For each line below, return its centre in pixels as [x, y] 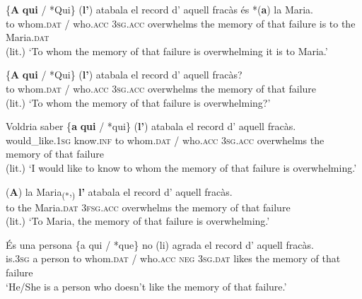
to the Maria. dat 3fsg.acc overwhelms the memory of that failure [148, 207]
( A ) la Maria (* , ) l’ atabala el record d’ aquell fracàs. [119, 192]
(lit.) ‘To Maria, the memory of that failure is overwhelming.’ [138, 221]
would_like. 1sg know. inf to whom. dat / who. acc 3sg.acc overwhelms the [165, 140]
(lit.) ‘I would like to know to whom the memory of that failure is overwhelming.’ [181, 167]
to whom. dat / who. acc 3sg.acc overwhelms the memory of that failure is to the [181, 23]
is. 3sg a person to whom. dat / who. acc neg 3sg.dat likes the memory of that [173, 258]
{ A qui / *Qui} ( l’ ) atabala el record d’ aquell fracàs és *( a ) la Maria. [160, 9]
